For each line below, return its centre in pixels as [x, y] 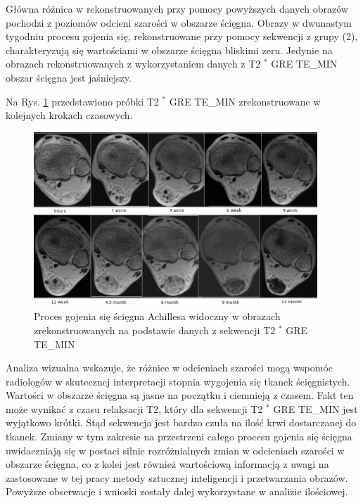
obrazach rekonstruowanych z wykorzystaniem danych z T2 [133, 64]
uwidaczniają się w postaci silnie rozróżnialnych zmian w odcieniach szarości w [175, 450]
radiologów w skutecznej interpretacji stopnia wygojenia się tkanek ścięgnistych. [178, 381]
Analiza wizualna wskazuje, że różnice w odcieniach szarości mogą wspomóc [170, 368]
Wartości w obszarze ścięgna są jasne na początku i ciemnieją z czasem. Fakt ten [180, 395]
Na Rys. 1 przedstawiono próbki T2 [82, 101]
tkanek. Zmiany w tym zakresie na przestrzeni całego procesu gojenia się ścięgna [179, 437]
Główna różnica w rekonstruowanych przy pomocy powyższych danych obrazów [177, 8]
